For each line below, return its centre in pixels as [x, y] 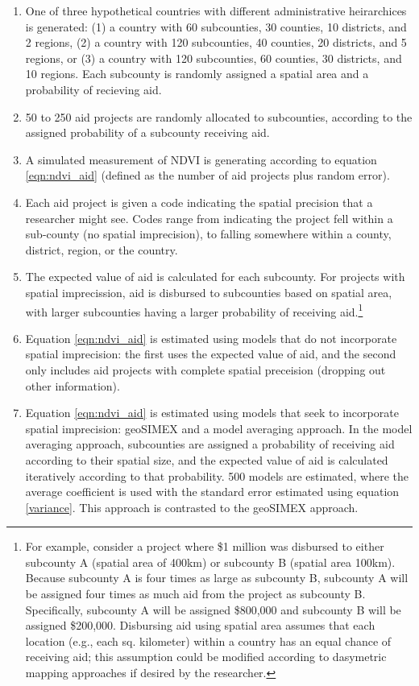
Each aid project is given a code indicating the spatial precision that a [199, 202]
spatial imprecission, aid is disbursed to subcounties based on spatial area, [209, 292]
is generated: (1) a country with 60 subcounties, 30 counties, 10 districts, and [216, 26]
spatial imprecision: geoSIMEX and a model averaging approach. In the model [219, 428]
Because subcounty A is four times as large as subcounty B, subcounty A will [217, 578]
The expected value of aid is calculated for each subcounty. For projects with [215, 277]
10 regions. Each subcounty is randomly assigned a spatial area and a [197, 74]
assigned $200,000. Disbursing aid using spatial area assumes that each [200, 625]
